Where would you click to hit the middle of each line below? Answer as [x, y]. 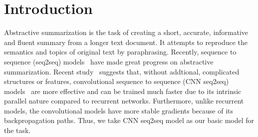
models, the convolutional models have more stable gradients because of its [119, 110]
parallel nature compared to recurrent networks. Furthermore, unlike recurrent [124, 101]
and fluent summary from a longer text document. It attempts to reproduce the [126, 42]
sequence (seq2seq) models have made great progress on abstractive [109, 61]
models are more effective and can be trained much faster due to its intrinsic [123, 91]
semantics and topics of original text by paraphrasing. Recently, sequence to [120, 52]
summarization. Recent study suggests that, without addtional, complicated [122, 71]
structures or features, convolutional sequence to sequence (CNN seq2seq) [117, 81]
